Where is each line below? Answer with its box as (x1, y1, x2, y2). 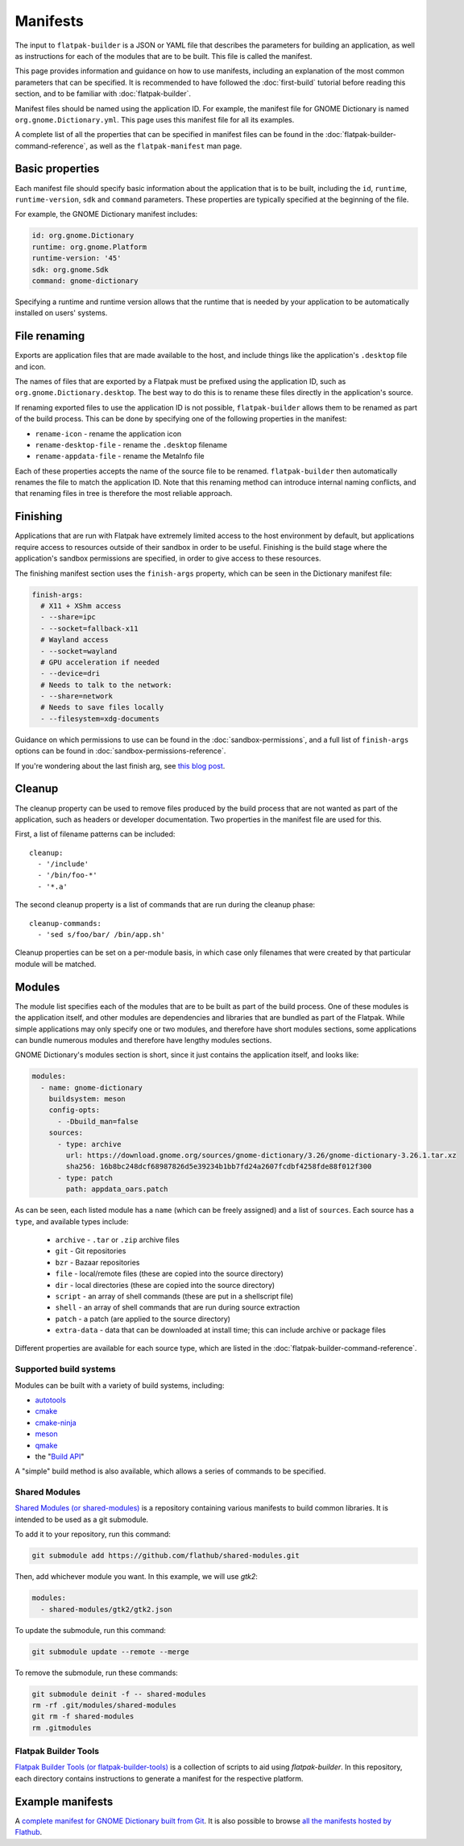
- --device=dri (40, 669, 101, 678)
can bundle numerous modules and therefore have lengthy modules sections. (14, 1035, 272, 1044)
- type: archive (57, 1140, 122, 1148)
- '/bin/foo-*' (37, 871, 97, 880)
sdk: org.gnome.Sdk (31, 265, 109, 274)
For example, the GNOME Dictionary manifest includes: (14, 210, 198, 219)
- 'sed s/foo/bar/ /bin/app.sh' (37, 930, 165, 940)
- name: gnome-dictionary (40, 1083, 143, 1092)
